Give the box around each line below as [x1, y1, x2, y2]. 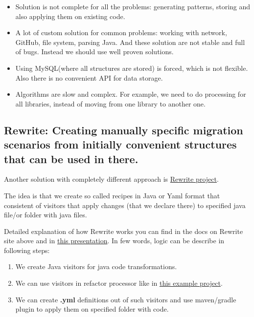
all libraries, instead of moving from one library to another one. [15, 98, 206, 108]
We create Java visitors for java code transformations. [15, 261, 177, 272]
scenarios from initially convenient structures [4, 137, 237, 152]
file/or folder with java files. [4, 210, 87, 220]
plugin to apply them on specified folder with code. [15, 304, 169, 314]
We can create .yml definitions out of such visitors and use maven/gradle [15, 294, 236, 304]
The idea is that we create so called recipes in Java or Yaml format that [4, 190, 220, 200]
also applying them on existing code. [15, 11, 125, 21]
